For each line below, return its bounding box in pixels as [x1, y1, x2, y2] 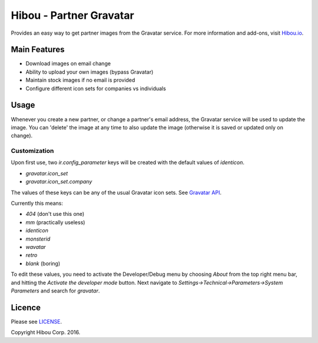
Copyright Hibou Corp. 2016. [11, 329, 81, 336]
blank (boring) [25, 259, 61, 267]
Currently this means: [11, 200, 64, 207]
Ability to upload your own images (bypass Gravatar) [25, 68, 154, 75]
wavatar [25, 243, 47, 250]
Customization [11, 147, 54, 155]
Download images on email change [25, 60, 111, 67]
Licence [11, 302, 41, 312]
